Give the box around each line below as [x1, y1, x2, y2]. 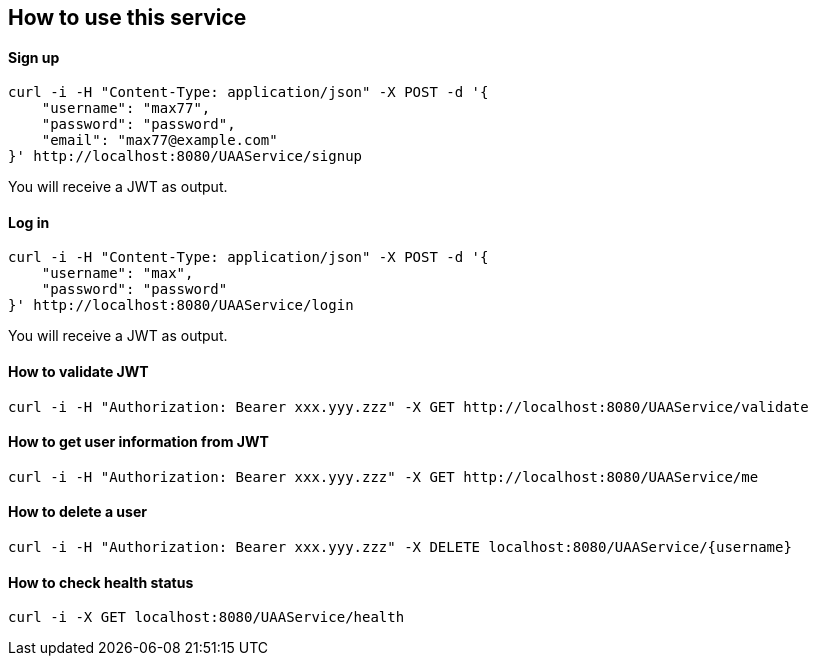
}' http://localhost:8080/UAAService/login [8, 297, 354, 314]
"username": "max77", [41, 100, 211, 117]
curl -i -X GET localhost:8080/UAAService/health [8, 609, 405, 626]
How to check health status [8, 573, 194, 591]
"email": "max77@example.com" [41, 132, 278, 149]
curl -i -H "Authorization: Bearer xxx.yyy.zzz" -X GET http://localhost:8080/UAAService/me [8, 468, 759, 485]
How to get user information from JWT [8, 433, 269, 451]
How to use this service [8, 5, 247, 30]
